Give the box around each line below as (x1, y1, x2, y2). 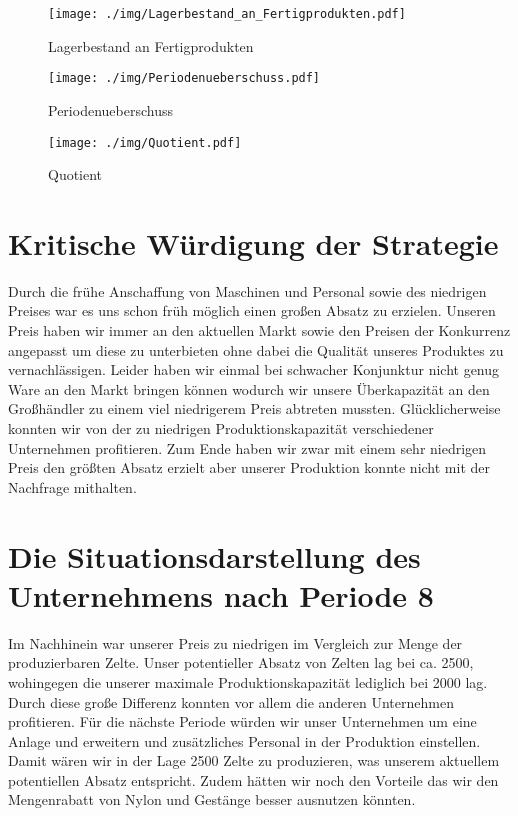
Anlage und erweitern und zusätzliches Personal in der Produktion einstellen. (8, 730, 481, 751)
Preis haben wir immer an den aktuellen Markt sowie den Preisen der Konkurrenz (8, 320, 511, 341)
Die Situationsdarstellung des (8, 535, 421, 576)
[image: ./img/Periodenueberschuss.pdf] (48, 71, 321, 86)
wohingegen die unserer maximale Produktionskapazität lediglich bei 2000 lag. (8, 671, 488, 692)
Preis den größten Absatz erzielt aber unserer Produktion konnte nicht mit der (8, 457, 491, 478)
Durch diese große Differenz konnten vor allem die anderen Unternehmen (8, 691, 454, 712)
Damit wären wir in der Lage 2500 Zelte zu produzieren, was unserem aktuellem (8, 750, 500, 771)
